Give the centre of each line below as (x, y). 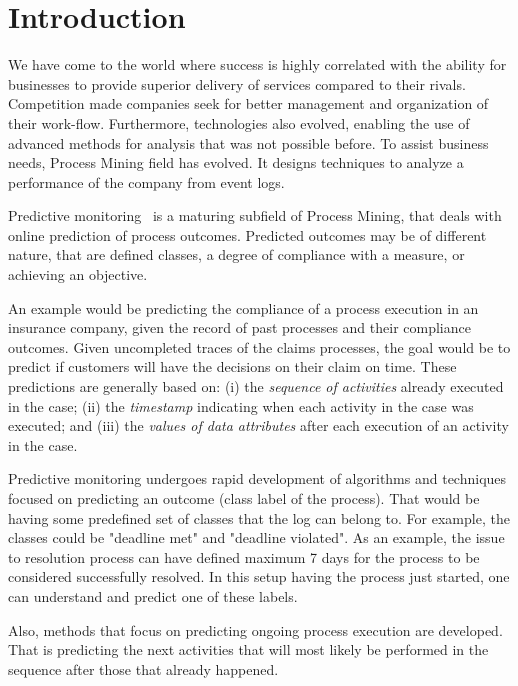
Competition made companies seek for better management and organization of (248, 103)
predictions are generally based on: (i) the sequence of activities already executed (256, 386)
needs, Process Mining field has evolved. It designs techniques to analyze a (236, 162)
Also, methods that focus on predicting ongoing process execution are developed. (255, 629)
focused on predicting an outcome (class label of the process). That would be (244, 498)
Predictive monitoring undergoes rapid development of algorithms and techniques (257, 478)
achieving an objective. (78, 274)
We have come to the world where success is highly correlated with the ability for (257, 64)
